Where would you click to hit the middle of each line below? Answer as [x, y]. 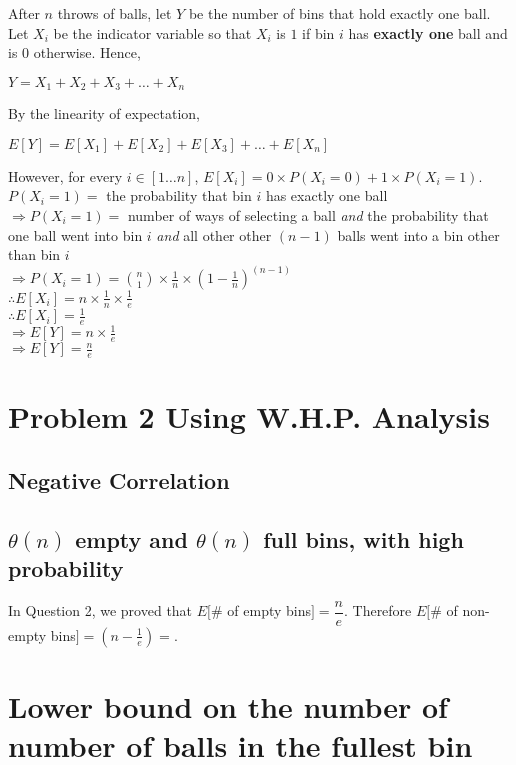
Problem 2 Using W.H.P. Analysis [249, 416]
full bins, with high [363, 538]
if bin [318, 32]
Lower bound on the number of [228, 706]
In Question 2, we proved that [100, 610]
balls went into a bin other [418, 234]
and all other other [214, 234]
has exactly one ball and [428, 32]
